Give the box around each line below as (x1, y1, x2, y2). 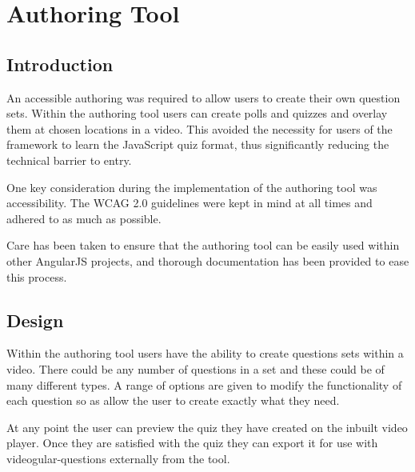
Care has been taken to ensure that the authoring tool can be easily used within (6, 237, 400, 254)
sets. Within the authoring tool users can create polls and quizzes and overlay (6, 105, 388, 122)
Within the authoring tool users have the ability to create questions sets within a (6, 345, 404, 362)
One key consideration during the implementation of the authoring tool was (6, 178, 377, 195)
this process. (6, 268, 67, 285)
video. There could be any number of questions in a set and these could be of (6, 360, 385, 377)
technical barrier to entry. (6, 151, 132, 168)
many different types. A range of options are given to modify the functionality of (6, 376, 402, 393)
